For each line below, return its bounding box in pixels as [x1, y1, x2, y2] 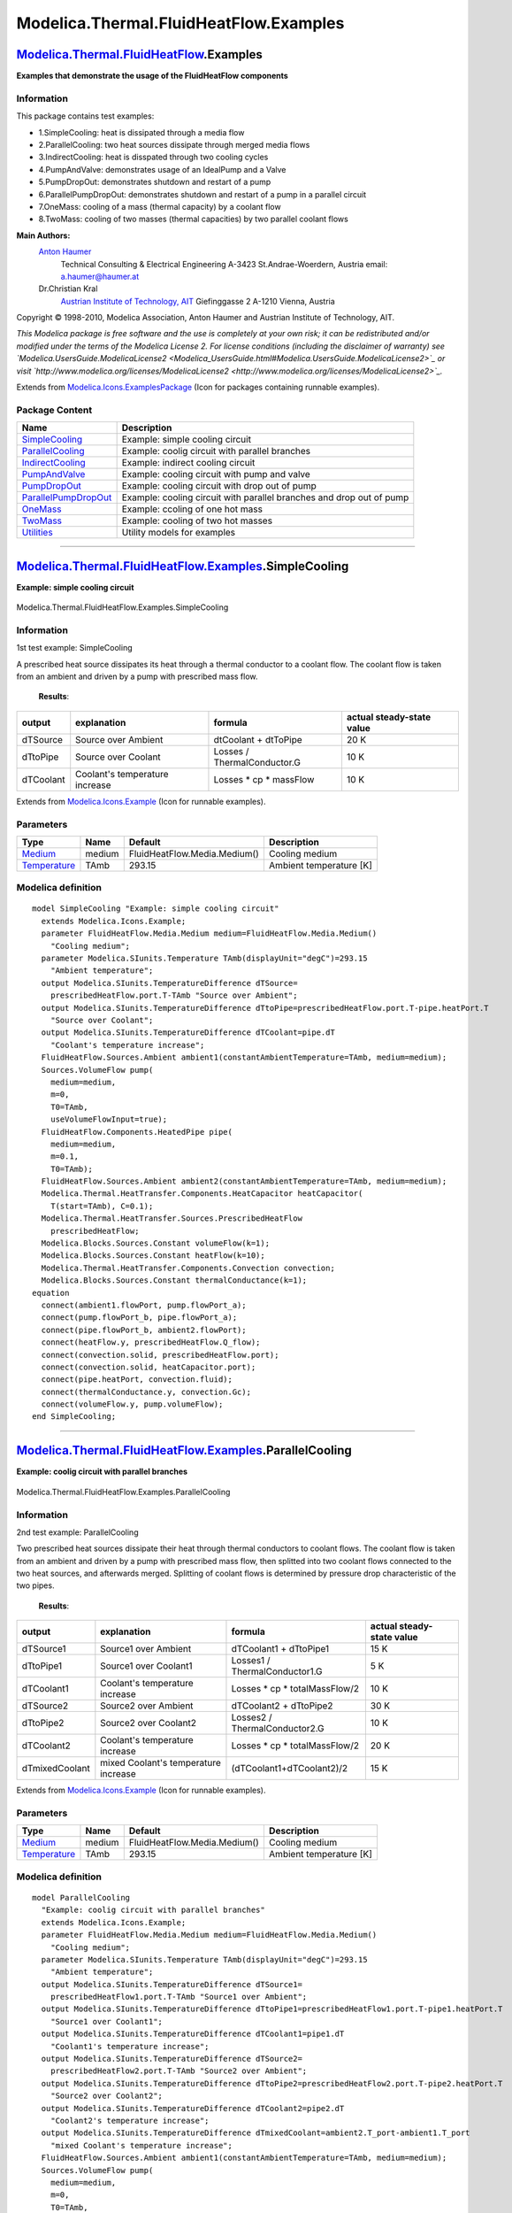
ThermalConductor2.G [231, 1723, 325, 1735]
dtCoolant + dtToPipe [213, 733, 302, 745]
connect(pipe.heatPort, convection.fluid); [41, 1375, 233, 1384]
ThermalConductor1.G [231, 1665, 323, 1677]
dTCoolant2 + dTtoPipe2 [231, 1700, 333, 1712]
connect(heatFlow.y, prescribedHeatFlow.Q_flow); [41, 1338, 261, 1347]
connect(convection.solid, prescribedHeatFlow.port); [41, 1350, 279, 1360]
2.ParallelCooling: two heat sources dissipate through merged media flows [38, 139, 310, 150]
